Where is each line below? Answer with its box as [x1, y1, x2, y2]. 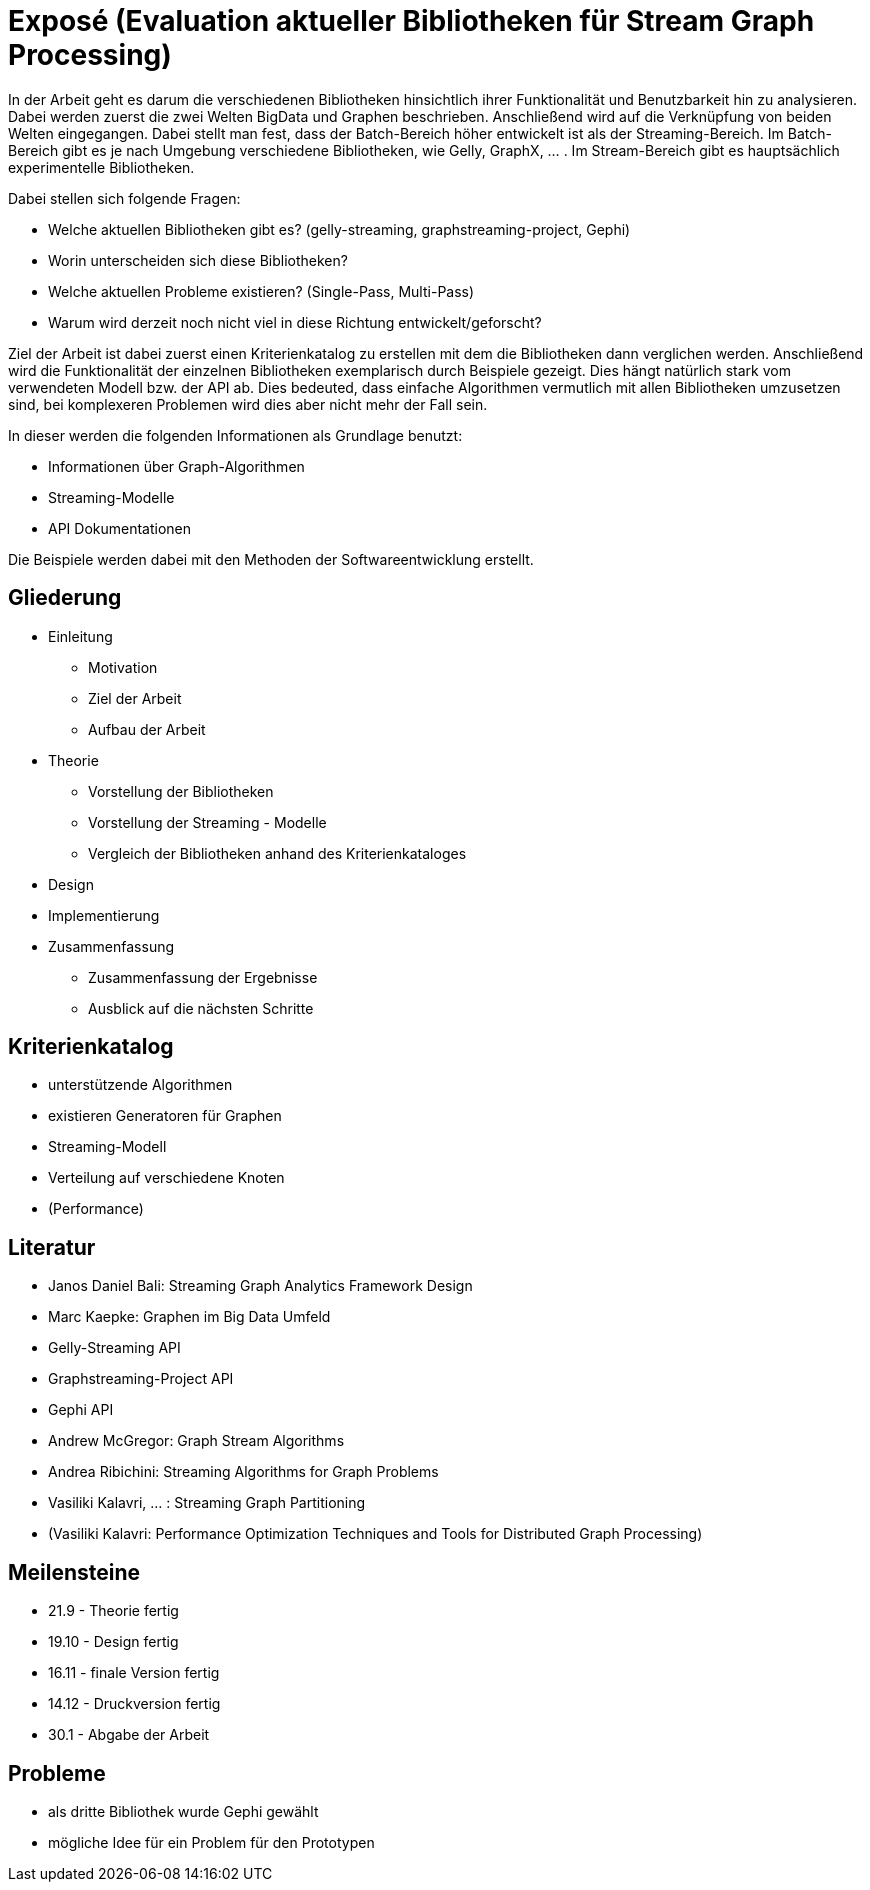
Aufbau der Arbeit [88, 720, 206, 738]
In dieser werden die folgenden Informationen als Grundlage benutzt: [8, 426, 463, 444]
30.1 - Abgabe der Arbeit [48, 1726, 210, 1744]
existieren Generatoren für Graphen [48, 1107, 282, 1125]
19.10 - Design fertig [48, 1633, 179, 1651]
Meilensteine [8, 1559, 141, 1585]
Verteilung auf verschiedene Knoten [48, 1169, 285, 1187]
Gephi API [48, 1401, 114, 1419]
